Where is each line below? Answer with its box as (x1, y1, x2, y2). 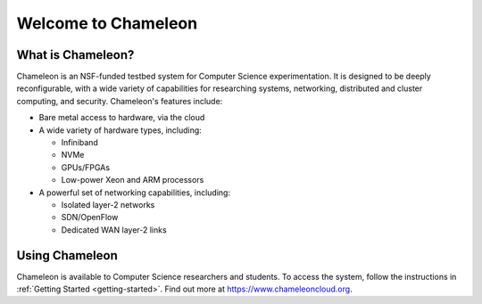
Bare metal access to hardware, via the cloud (38, 112, 205, 123)
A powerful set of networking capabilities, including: (38, 187, 231, 198)
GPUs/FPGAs (61, 161, 111, 173)
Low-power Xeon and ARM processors (61, 175, 204, 185)
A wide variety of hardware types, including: (38, 125, 203, 136)
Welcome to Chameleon (16, 13, 198, 33)
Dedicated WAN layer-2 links (61, 224, 167, 235)
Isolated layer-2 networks (61, 199, 155, 210)
